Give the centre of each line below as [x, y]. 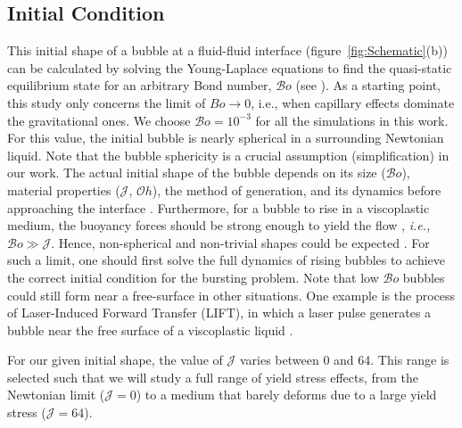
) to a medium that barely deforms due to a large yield [286, 395]
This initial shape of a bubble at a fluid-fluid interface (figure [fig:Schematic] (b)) [227, 50]
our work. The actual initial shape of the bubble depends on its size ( [197, 173]
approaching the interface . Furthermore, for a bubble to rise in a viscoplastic [219, 207]
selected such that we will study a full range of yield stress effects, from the [213, 377]
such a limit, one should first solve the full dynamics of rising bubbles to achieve [227, 260]
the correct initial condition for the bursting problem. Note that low [193, 277]
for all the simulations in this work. [352, 120]
